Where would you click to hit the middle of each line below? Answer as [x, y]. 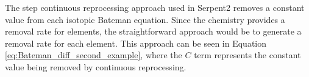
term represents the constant [247, 55]
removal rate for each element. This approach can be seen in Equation [136, 43]
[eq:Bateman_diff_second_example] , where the [94, 55]
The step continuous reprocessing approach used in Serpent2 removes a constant [155, 7]
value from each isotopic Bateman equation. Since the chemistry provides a [145, 19]
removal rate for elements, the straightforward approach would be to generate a [153, 31]
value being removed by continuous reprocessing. [96, 66]
